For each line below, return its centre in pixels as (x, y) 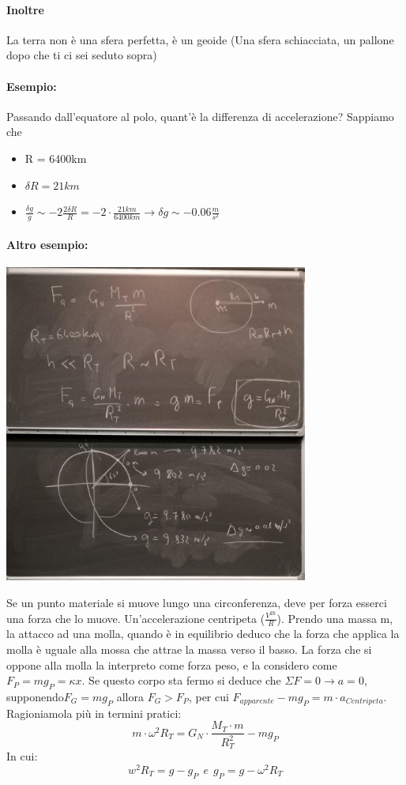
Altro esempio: (47, 244)
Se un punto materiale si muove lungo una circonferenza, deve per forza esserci (197, 602)
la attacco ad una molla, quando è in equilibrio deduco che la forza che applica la (203, 634)
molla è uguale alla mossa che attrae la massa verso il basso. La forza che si (189, 649)
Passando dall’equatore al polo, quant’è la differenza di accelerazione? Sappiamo (200, 116)
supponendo (35, 697)
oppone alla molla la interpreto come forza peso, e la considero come (172, 664)
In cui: (22, 756)
